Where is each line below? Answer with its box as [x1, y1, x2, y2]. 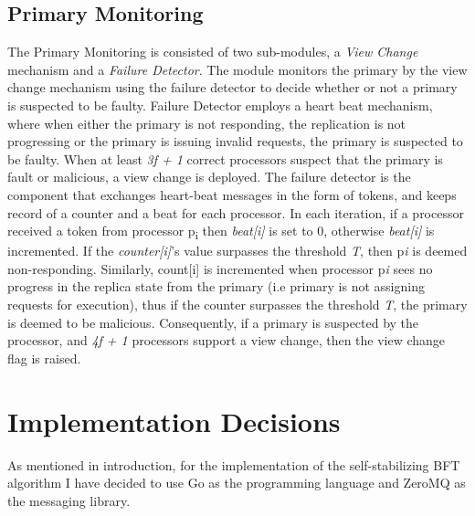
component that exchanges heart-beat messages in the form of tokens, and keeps [7, 184, 457, 204]
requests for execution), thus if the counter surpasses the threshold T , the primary [7, 295, 468, 314]
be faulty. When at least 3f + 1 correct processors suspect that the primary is [7, 149, 443, 168]
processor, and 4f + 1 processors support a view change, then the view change [7, 331, 446, 350]
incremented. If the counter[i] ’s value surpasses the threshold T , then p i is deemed [7, 241, 468, 260]
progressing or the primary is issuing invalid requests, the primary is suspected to [7, 132, 463, 151]
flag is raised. [7, 348, 81, 367]
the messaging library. [7, 490, 131, 510]
